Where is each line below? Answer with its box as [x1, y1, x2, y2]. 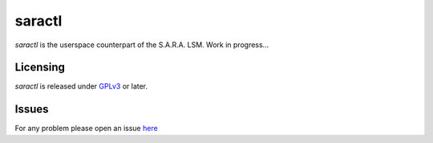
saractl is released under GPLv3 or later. [14, 81, 148, 91]
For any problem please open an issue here [14, 124, 158, 133]
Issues [14, 102, 49, 116]
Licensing [14, 61, 66, 74]
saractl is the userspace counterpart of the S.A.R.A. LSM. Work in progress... [14, 40, 269, 50]
